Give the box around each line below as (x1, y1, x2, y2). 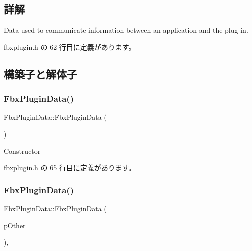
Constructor (4, 145, 41, 156)
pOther (4, 220, 26, 230)
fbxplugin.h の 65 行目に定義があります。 (4, 162, 136, 173)
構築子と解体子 (4, 66, 77, 81)
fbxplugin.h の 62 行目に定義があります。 (4, 41, 136, 52)
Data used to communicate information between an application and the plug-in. (4, 25, 248, 35)
